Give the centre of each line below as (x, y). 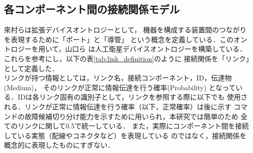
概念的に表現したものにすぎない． (59, 145)
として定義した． (32, 68)
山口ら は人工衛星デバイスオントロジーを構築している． (156, 49)
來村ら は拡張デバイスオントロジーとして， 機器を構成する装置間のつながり (125, 30)
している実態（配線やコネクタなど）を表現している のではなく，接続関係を (125, 135)
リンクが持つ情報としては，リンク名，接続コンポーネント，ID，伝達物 (118, 78)
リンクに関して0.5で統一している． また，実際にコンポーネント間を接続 (133, 126)
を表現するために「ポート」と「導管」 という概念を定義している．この (119, 39)
